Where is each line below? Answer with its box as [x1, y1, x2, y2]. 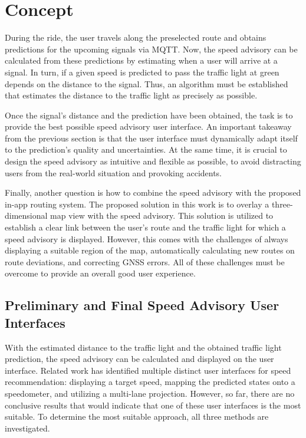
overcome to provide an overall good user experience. [5, 267, 196, 279]
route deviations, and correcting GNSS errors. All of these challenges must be [5, 255, 285, 268]
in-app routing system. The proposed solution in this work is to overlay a [5, 197, 269, 210]
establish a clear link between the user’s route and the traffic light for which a [5, 221, 286, 233]
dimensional [5, 209, 48, 222]
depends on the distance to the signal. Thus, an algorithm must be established [5, 77, 288, 90]
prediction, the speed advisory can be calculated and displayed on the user [5, 353, 274, 365]
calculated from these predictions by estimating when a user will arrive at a [5, 54, 278, 67]
